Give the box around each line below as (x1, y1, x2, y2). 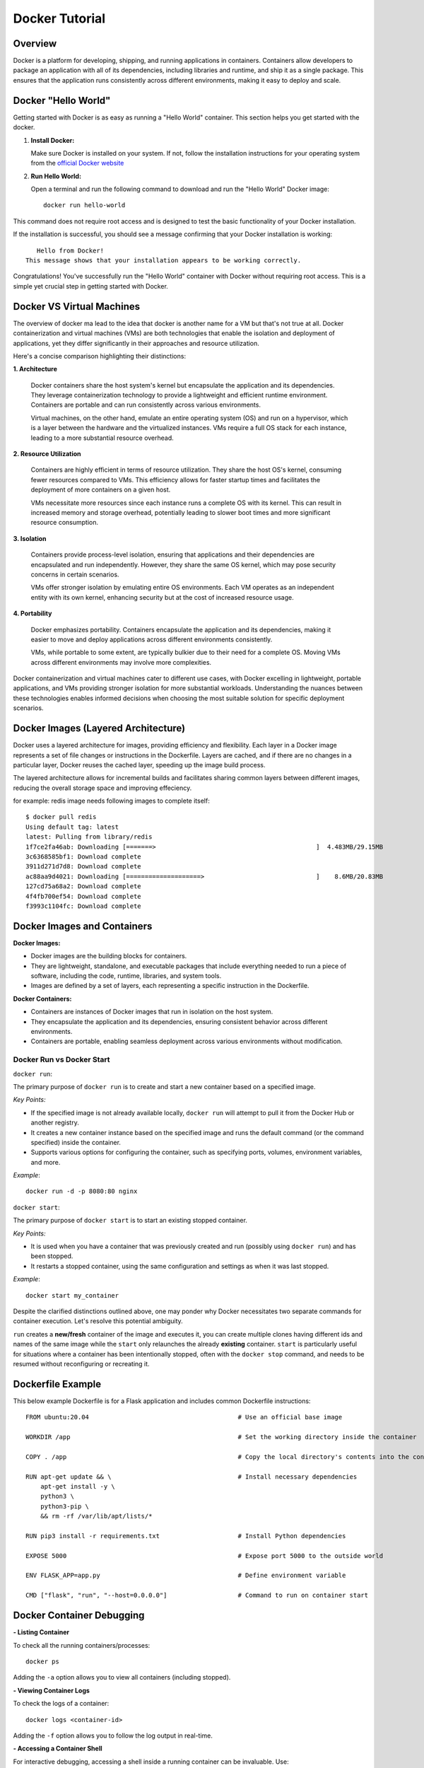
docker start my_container (25, 1291, 119, 1299)
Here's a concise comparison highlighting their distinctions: (13, 351, 187, 360)
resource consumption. (30, 518, 99, 527)
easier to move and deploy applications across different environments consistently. (30, 635, 273, 644)
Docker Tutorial (13, 11, 106, 26)
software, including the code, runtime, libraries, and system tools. (30, 972, 222, 980)
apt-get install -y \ (40, 1482, 116, 1490)
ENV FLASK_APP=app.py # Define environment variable (25, 1571, 346, 1580)
